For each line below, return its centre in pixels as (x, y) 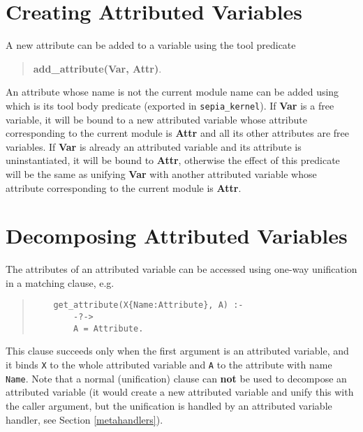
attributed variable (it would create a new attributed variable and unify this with (180, 392)
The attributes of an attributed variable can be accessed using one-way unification (181, 269)
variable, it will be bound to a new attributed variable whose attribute (156, 119)
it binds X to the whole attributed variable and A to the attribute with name (169, 364)
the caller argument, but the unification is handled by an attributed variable (169, 405)
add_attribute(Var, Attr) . (97, 68)
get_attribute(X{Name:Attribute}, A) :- (148, 305)
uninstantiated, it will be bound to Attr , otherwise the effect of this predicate (173, 160)
